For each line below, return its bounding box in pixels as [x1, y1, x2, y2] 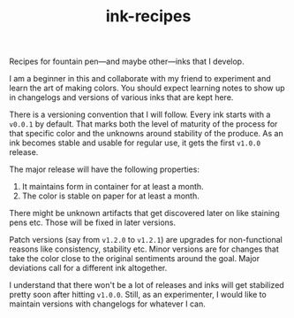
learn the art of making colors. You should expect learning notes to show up [9, 82, 285, 94]
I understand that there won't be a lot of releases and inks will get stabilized [9, 280, 284, 291]
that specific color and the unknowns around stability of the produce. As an [9, 128, 284, 139]
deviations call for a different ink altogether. [9, 263, 168, 274]
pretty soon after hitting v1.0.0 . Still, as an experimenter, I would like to [9, 290, 267, 300]
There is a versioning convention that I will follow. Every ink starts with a [9, 109, 271, 120]
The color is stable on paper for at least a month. [21, 190, 200, 201]
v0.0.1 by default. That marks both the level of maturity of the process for [9, 119, 278, 129]
